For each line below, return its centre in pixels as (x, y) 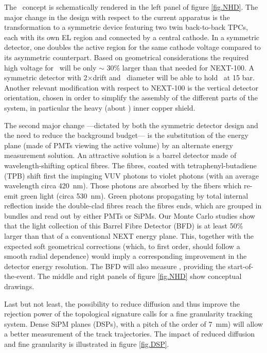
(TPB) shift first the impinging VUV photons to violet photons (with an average (132, 175)
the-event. (20, 276)
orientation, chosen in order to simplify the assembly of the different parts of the (131, 98)
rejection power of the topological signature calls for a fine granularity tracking (128, 314)
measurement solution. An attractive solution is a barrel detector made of (120, 155)
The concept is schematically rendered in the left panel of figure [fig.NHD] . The (131, 7)
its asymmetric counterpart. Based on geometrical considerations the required (127, 57)
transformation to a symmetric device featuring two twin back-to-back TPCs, (126, 27)
